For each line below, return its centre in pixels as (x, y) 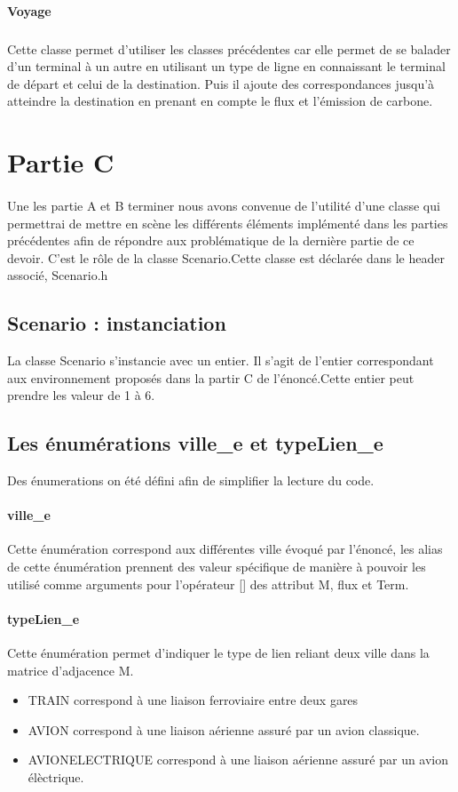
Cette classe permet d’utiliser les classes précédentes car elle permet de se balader (229, 48)
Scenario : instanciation (117, 323)
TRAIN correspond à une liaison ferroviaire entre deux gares (193, 700)
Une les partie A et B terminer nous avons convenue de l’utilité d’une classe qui (224, 205)
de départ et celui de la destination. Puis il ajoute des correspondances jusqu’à (221, 83)
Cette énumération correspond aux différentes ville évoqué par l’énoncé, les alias (225, 549)
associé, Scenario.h (58, 275)
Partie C (61, 162)
